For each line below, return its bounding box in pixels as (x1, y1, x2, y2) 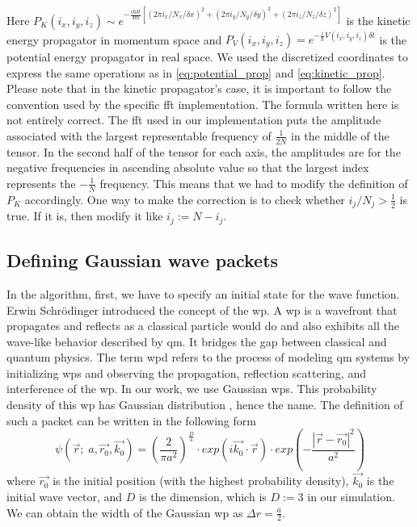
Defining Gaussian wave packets (6, 248, 279, 273)
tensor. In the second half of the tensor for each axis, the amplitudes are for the (6, 143, 401, 160)
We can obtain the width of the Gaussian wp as (6, 504, 243, 521)
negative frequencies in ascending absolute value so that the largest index (6, 159, 369, 176)
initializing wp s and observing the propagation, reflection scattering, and (6, 364, 366, 381)
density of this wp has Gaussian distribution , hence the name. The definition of (6, 396, 403, 413)
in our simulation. (307, 488, 395, 505)
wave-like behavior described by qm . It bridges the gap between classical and (6, 333, 387, 349)
